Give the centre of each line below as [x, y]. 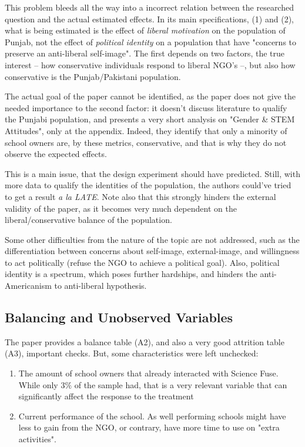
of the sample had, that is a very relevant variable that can [181, 384]
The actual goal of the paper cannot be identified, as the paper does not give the [150, 96]
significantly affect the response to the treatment [106, 396]
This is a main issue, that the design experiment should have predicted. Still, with [152, 173]
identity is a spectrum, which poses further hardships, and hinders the [131, 274]
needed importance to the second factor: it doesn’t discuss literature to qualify [146, 107]
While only [38, 384]
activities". [37, 439]
